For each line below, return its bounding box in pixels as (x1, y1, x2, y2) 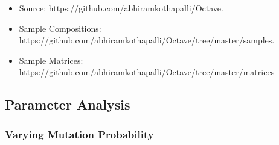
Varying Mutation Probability (5, 126, 154, 141)
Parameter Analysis (5, 95, 130, 114)
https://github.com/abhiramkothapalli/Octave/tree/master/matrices (19, 66, 275, 78)
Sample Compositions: (19, 22, 101, 34)
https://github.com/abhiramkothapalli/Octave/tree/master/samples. (19, 34, 275, 46)
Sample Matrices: (19, 54, 83, 66)
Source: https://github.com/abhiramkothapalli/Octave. (19, 2, 223, 14)
